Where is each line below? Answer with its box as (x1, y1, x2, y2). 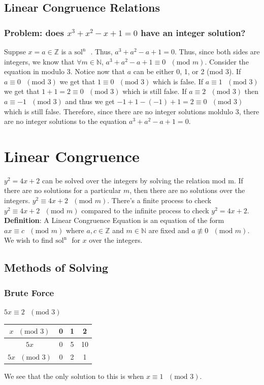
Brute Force (4, 286, 54, 299)
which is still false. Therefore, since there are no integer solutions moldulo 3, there (4, 106, 259, 116)
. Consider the (205, 56, 249, 67)
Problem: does (4, 26, 64, 39)
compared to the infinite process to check (81, 205, 209, 215)
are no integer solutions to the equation (4, 116, 127, 126)
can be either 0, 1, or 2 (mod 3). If (133, 66, 241, 77)
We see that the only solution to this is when (4, 370, 144, 381)
